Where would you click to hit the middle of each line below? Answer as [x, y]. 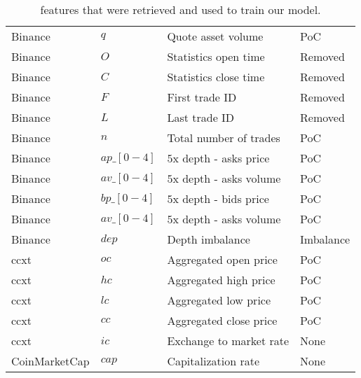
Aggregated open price [222, 259]
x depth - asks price [221, 158]
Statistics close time [216, 77]
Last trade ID [201, 117]
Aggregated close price [222, 320]
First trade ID [202, 97]
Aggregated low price [219, 300]
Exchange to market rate [228, 341]
